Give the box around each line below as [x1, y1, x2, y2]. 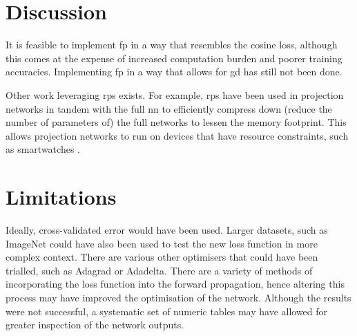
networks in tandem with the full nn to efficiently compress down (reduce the [6, 101, 332, 115]
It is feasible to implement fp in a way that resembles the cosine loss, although [6, 37, 338, 52]
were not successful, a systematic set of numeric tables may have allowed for [6, 304, 328, 318]
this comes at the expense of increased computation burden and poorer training [6, 50, 342, 65]
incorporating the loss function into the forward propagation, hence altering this [6, 277, 345, 291]
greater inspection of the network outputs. [6, 317, 184, 332]
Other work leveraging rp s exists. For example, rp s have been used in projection [6, 87, 344, 102]
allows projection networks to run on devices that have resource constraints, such [6, 128, 349, 142]
